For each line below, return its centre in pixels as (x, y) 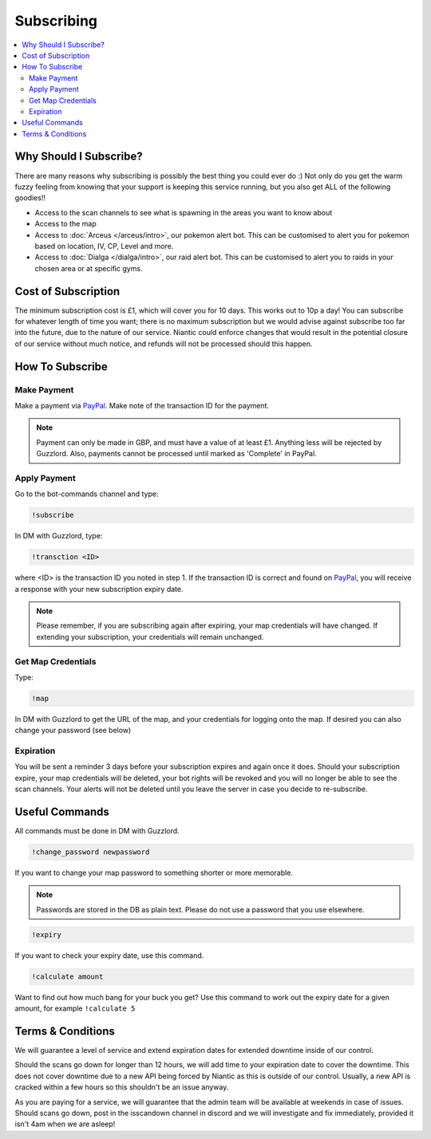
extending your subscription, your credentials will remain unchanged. (150, 636)
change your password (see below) (73, 731)
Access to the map (65, 224)
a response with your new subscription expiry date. (99, 589)
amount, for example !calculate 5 (75, 1008)
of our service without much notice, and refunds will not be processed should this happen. (164, 344)
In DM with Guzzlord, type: (59, 536)
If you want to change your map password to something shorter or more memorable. (154, 873)
